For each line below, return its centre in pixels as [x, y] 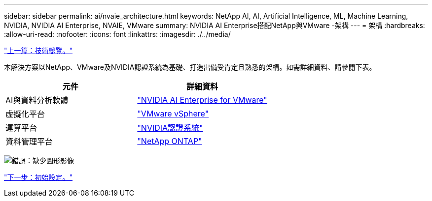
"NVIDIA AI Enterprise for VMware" [202, 100]
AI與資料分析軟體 [37, 100]
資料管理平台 [29, 142]
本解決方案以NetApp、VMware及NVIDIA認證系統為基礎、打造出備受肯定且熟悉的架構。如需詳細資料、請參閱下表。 [190, 67]
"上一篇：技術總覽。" [38, 50]
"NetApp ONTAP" [170, 141]
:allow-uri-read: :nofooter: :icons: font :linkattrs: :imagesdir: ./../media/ [117, 34]
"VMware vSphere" [173, 114]
